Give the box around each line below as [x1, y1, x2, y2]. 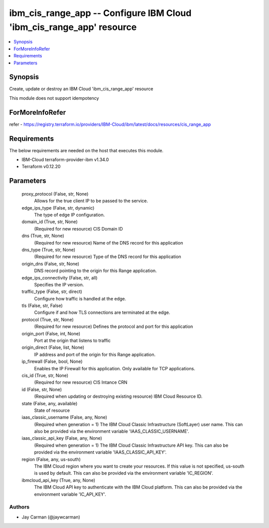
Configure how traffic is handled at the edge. [34, 295, 127, 301]
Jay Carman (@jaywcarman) [21, 514, 81, 520]
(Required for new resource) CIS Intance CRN [34, 379, 128, 385]
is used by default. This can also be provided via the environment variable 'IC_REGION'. [34, 470, 214, 476]
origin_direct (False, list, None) [21, 344, 85, 350]
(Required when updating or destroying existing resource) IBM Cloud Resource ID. [34, 393, 203, 399]
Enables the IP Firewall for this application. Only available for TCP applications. [34, 365, 195, 371]
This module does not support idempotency [9, 95, 99, 101]
